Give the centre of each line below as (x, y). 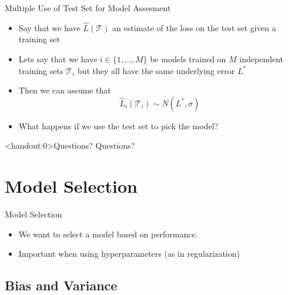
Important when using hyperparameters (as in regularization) (129, 254)
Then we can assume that (65, 90)
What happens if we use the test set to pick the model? (118, 125)
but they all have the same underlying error (156, 70)
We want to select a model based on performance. (108, 234)
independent (262, 59)
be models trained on (188, 59)
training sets (41, 70)
